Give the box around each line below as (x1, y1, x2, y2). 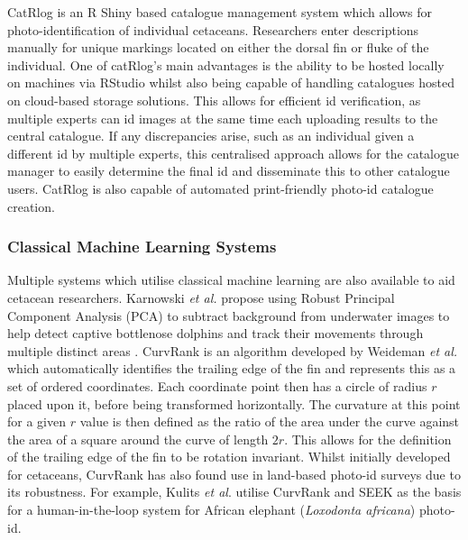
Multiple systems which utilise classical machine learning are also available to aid (7, 270, 455, 289)
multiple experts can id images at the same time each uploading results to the (7, 108, 438, 127)
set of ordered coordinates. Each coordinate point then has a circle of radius (7, 376, 427, 395)
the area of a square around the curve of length (7, 429, 269, 448)
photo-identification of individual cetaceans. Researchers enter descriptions (7, 20, 419, 39)
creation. (7, 197, 55, 215)
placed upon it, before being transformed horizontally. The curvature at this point (7, 394, 461, 413)
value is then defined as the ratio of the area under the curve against (79, 412, 460, 431)
